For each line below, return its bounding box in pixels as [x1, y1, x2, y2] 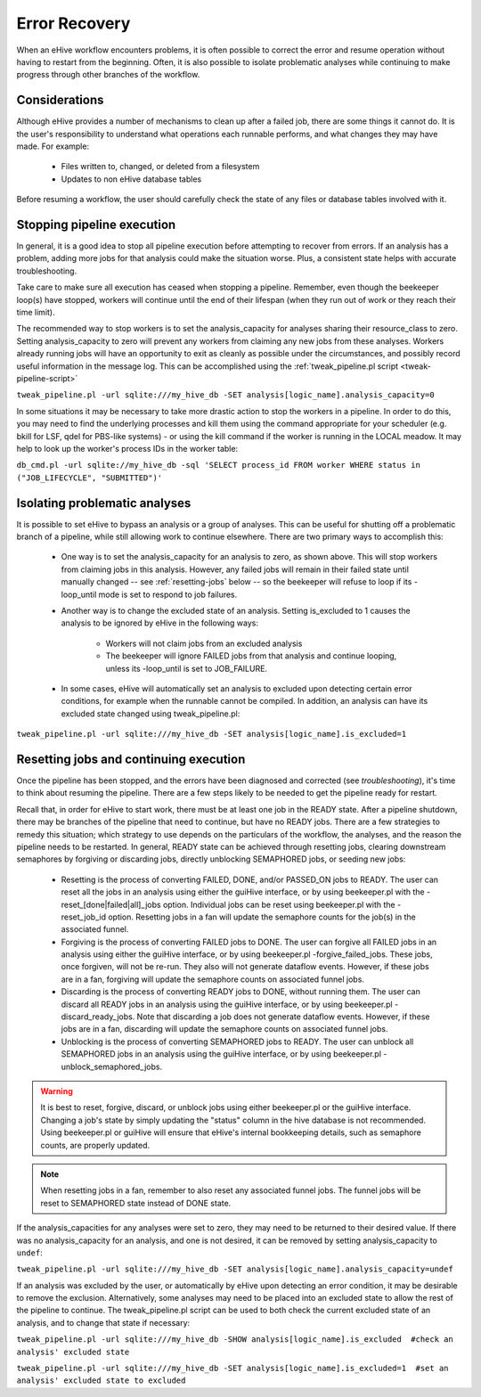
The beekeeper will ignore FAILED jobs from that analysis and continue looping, [105, 650, 397, 661]
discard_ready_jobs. [61, 1011, 135, 1022]
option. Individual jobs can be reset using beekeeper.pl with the [162, 899, 395, 910]
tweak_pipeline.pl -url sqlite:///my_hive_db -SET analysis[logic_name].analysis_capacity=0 [16, 390, 436, 400]
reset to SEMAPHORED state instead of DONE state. [40, 1197, 232, 1208]
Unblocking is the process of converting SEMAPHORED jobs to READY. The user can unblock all [61, 1036, 414, 1047]
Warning [40, 1086, 73, 1096]
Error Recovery [16, 13, 131, 33]
